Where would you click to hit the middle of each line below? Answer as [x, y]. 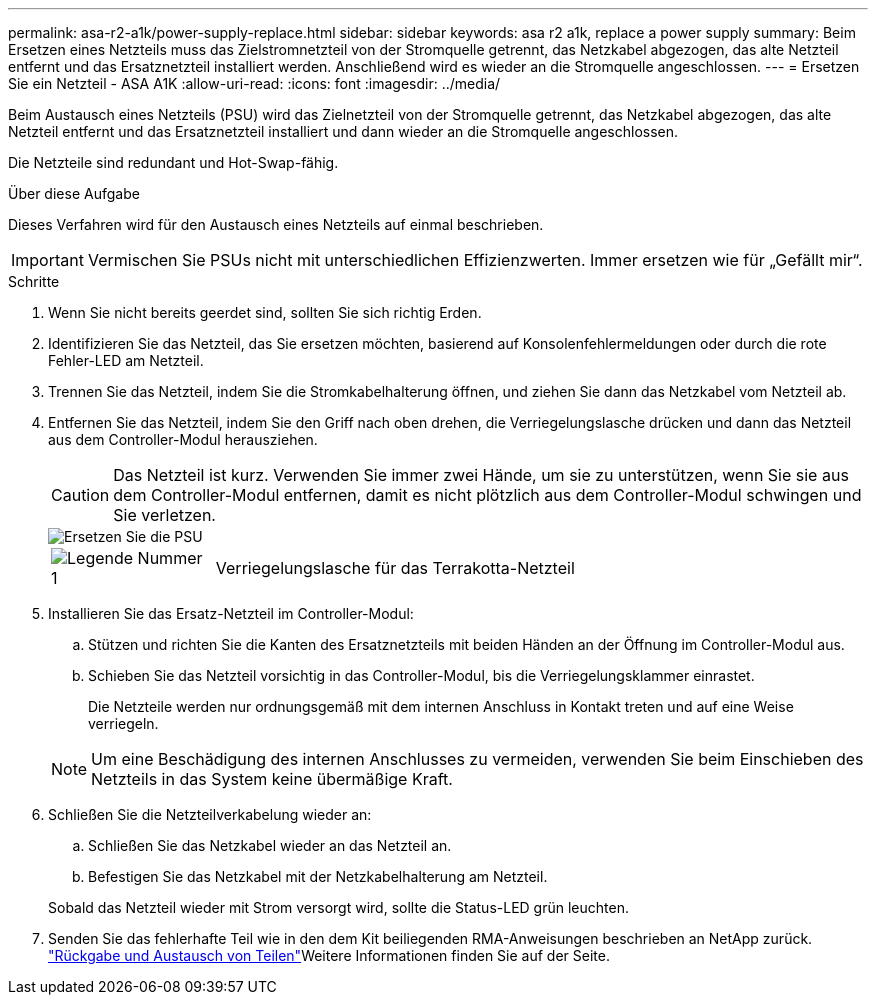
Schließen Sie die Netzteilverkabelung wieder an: [210, 814]
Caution [80, 495]
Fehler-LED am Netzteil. [126, 360]
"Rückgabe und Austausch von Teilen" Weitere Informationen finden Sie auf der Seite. [329, 955]
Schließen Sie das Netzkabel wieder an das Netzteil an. [270, 845]
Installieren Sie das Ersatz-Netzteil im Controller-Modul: [231, 613]
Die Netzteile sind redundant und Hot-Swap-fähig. [173, 162]
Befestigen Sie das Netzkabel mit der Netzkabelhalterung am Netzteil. [318, 876]
